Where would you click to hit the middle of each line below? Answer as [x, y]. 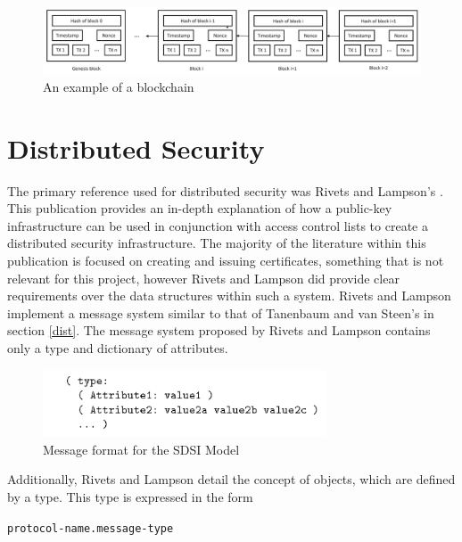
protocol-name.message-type [91, 528]
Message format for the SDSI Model [141, 449]
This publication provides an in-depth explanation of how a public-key [200, 208]
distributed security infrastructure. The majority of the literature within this [217, 243]
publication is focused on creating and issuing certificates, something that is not [226, 261]
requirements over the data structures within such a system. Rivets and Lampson [229, 296]
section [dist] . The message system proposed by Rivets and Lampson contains [219, 330]
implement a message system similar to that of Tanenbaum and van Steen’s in [221, 312]
